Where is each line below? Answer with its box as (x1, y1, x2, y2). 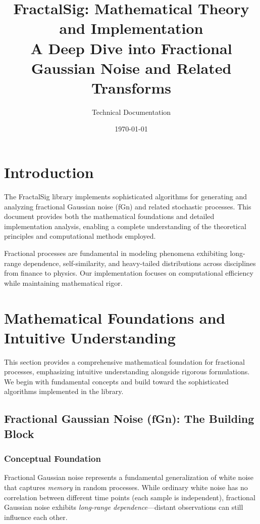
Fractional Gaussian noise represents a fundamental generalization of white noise (4, 472, 254, 483)
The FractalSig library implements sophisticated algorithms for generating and (4, 191, 247, 201)
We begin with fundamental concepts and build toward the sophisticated (4, 376, 229, 386)
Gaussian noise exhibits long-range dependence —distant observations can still (4, 502, 243, 512)
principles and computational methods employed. (4, 231, 156, 241)
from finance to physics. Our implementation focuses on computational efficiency (4, 268, 253, 278)
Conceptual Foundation (4, 452, 101, 465)
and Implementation (59, 18, 203, 38)
